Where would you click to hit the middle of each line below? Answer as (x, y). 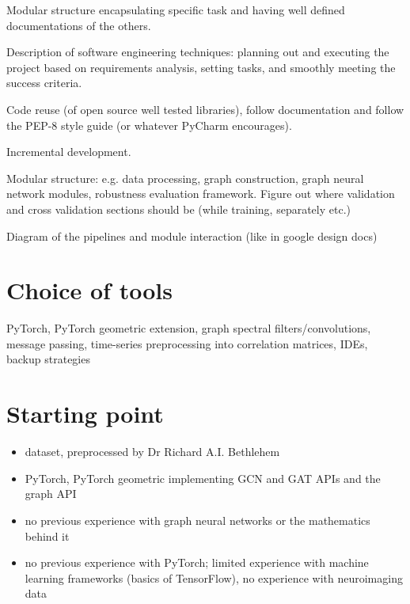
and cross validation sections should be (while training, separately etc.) (178, 209)
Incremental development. (69, 152)
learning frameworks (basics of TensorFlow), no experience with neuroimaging (214, 577)
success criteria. (44, 83)
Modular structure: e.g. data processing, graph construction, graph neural (185, 178)
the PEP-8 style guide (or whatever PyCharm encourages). (149, 125)
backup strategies (48, 359)
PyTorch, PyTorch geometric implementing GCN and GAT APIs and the (203, 478)
